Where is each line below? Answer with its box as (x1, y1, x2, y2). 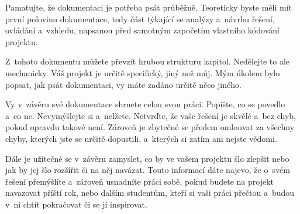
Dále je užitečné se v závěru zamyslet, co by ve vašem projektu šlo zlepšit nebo (5, 152, 289, 164)
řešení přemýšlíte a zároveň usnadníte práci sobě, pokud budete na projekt (5, 175, 274, 187)
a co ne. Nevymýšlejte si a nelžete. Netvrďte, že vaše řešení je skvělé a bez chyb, (5, 109, 296, 121)
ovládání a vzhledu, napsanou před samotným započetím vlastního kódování (5, 24, 280, 36)
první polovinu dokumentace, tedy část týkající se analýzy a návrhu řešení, (5, 12, 275, 25)
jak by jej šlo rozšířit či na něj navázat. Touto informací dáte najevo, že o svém (5, 164, 290, 176)
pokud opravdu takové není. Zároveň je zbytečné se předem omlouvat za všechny (5, 121, 295, 133)
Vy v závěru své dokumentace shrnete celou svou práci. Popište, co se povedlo (5, 98, 285, 110)
